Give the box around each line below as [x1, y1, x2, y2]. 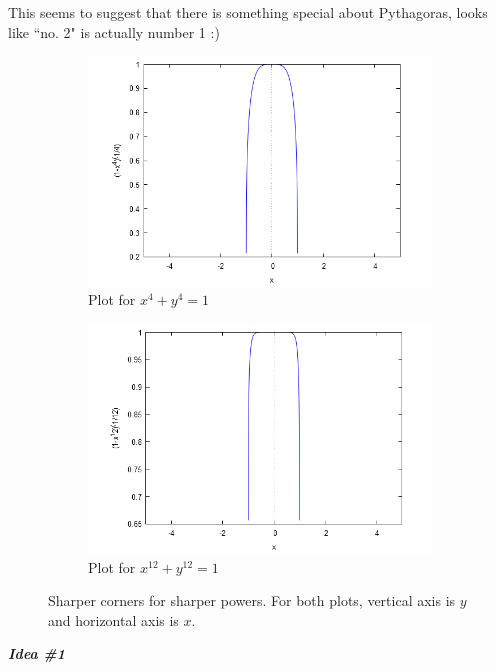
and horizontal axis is [48, 609, 179, 630]
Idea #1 [8, 643, 66, 664]
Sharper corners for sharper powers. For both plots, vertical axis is [48, 590, 456, 611]
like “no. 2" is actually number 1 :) [8, 21, 220, 42]
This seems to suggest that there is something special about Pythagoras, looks [8, 2, 488, 22]
